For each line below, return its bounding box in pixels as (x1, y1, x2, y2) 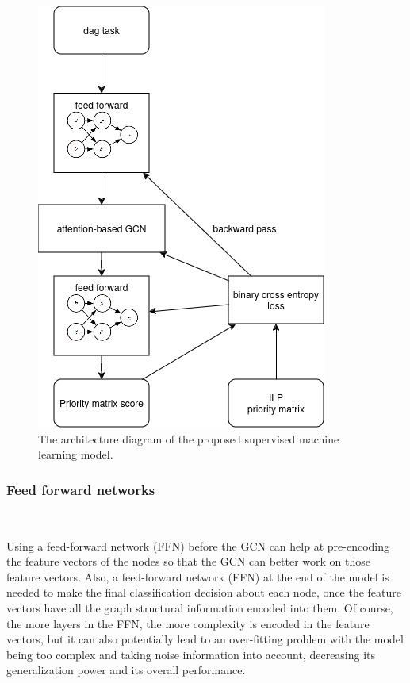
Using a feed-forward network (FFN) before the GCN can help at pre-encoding (6, 537, 389, 554)
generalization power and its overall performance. (6, 662, 246, 678)
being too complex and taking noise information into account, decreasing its (6, 646, 376, 662)
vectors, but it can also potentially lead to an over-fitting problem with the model (6, 631, 404, 647)
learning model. (38, 446, 113, 462)
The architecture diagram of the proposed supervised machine (38, 430, 339, 447)
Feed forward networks (6, 479, 155, 499)
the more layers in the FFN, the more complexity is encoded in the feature (6, 615, 370, 631)
